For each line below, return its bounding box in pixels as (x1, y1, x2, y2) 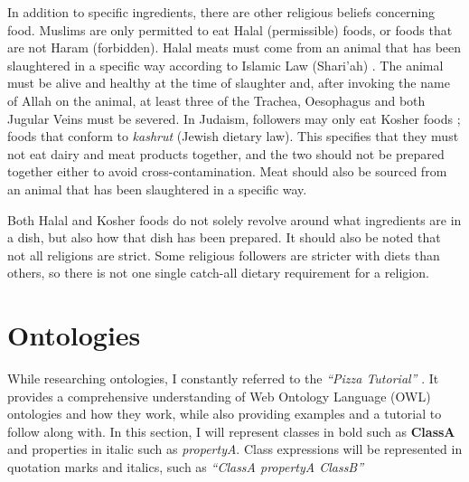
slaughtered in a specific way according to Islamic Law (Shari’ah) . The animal (7, 55, 444, 74)
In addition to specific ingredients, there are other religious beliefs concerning (7, 3, 436, 21)
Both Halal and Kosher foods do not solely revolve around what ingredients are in (7, 210, 462, 229)
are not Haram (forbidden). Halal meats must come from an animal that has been (7, 38, 462, 57)
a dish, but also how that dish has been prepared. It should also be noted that (7, 228, 441, 247)
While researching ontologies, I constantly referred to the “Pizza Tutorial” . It (7, 369, 439, 388)
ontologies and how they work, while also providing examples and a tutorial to (7, 404, 442, 423)
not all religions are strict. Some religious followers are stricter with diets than (7, 245, 440, 264)
